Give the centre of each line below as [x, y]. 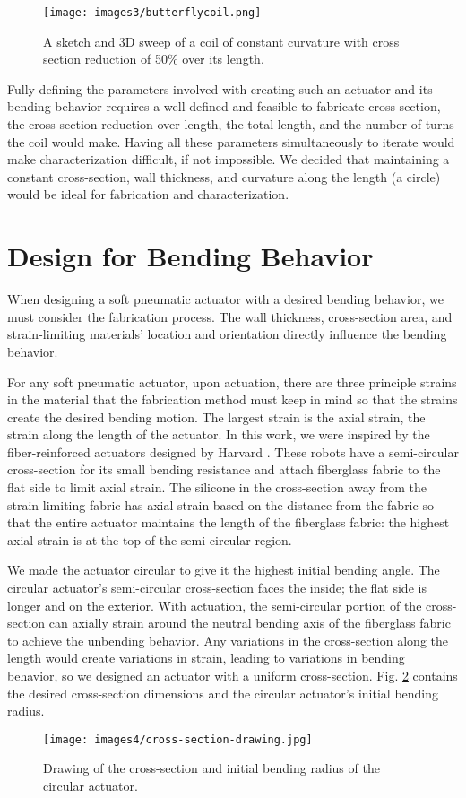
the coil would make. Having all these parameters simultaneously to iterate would [231, 141]
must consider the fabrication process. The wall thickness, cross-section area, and [230, 316]
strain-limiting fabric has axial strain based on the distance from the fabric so [220, 504]
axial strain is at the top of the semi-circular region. [150, 539]
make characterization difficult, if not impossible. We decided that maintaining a [229, 159]
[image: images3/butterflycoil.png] [152, 13]
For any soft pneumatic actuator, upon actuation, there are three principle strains [232, 382]
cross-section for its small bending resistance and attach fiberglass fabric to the [224, 469]
